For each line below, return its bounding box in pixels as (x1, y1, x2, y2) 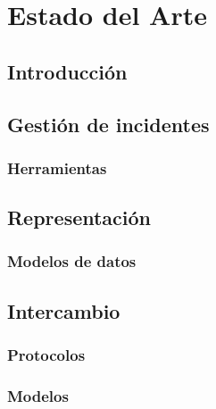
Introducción (7, 57, 128, 85)
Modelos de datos (7, 250, 137, 272)
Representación (7, 204, 152, 231)
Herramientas (7, 156, 107, 179)
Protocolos (7, 344, 86, 366)
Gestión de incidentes (7, 110, 210, 138)
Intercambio (7, 296, 120, 324)
